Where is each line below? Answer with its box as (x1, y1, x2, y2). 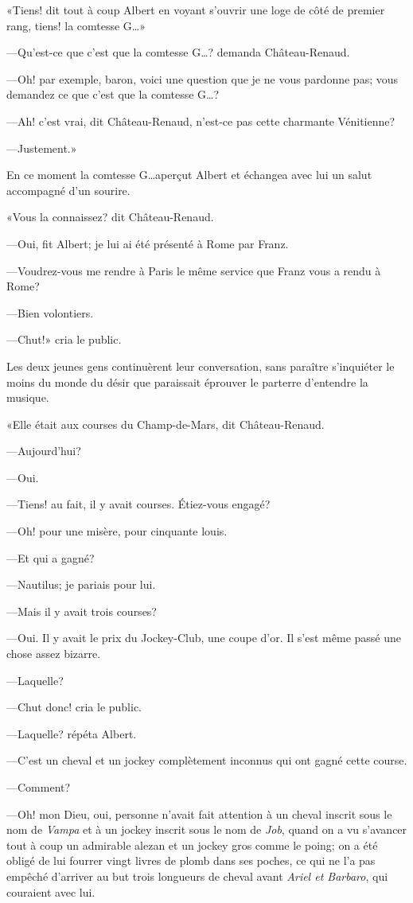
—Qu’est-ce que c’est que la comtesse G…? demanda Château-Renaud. (6, 44, 350, 60)
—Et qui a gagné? (6, 549, 95, 566)
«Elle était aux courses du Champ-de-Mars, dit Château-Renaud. (6, 415, 325, 432)
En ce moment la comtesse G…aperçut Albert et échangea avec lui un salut (6, 166, 372, 183)
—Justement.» (6, 139, 77, 156)
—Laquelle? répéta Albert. (6, 725, 137, 741)
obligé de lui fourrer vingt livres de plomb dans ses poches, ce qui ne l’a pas (6, 852, 376, 869)
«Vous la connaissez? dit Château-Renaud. (6, 208, 214, 225)
